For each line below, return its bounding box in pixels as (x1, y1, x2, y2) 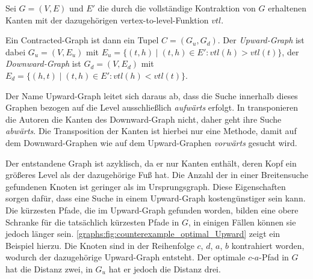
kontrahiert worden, (231, 239, 305, 251)
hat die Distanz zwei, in (5, 262, 93, 275)
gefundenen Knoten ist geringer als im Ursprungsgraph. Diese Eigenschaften (5, 180, 286, 192)
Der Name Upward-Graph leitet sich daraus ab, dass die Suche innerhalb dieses (5, 89, 298, 102)
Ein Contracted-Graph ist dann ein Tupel (5, 34, 159, 46)
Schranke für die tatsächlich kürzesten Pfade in (5, 215, 179, 228)
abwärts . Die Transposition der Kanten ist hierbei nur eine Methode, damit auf (5, 124, 297, 137)
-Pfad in (259, 251, 289, 263)
